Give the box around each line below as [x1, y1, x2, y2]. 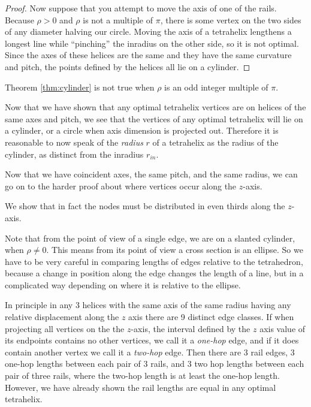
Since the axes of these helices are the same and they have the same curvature [5, 49, 292, 61]
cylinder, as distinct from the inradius [5, 147, 144, 160]
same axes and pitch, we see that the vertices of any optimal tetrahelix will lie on [5, 112, 303, 125]
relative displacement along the [5, 310, 119, 323]
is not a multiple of [83, 13, 153, 26]
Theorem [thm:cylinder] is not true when [5, 80, 155, 93]
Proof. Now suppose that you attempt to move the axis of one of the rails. [5, 2, 277, 14]
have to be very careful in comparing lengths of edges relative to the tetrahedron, [5, 255, 303, 267]
